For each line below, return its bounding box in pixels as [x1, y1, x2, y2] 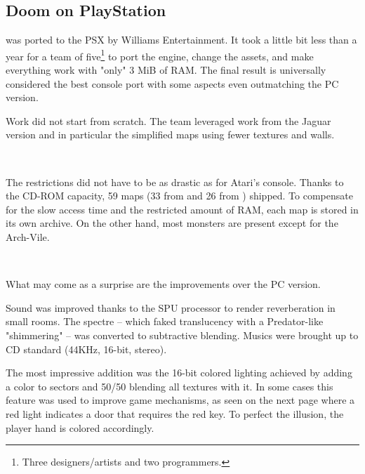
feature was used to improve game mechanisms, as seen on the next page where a [6, 393, 355, 407]
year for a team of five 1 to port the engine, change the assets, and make [6, 46, 314, 63]
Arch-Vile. [6, 229, 50, 244]
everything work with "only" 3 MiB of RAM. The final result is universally [6, 62, 326, 77]
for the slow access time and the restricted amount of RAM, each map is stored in [6, 202, 359, 216]
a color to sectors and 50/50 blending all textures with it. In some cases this [6, 378, 333, 393]
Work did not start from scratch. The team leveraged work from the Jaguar [6, 113, 331, 128]
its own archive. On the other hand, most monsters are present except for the [6, 216, 338, 230]
